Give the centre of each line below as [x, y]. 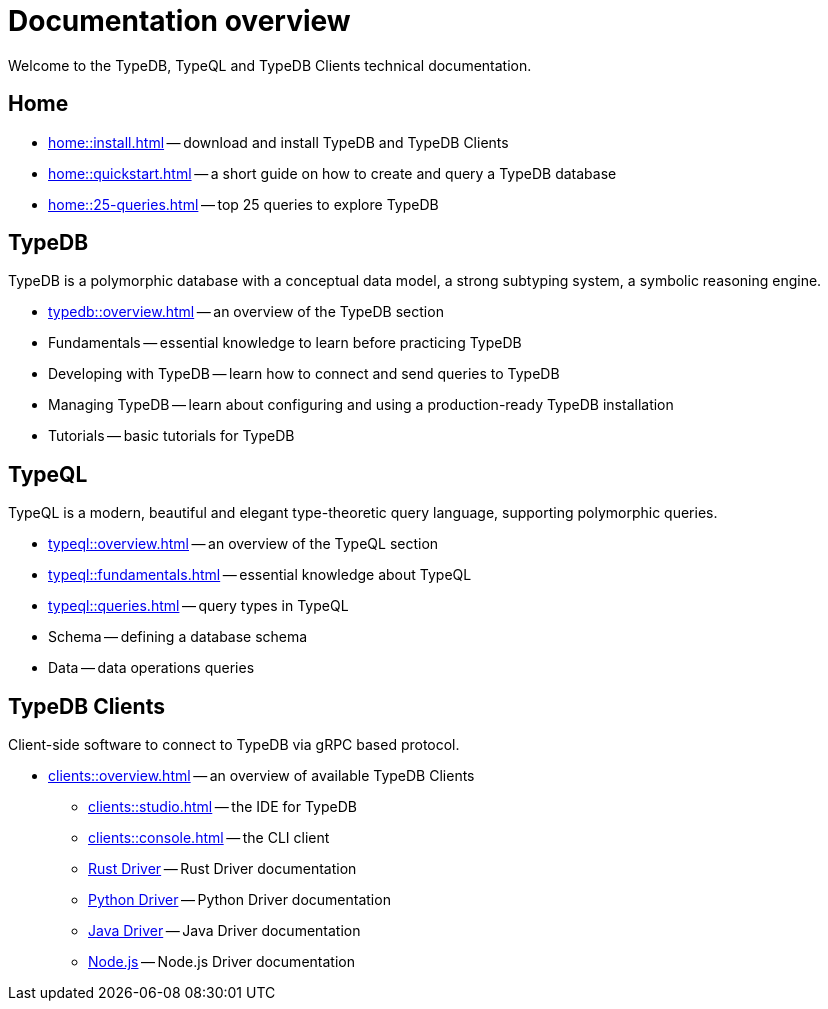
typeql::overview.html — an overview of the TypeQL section [243, 544]
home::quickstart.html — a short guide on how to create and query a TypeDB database [332, 173]
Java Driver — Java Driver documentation [224, 931]
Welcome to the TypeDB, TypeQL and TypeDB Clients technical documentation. [270, 65]
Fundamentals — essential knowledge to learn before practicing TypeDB [285, 343]
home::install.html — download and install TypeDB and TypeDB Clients [278, 142]
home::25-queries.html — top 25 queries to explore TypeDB [243, 204]
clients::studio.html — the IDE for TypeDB [222, 807]
